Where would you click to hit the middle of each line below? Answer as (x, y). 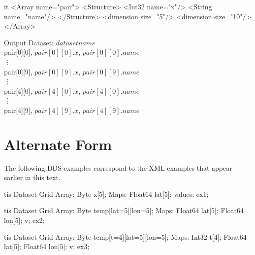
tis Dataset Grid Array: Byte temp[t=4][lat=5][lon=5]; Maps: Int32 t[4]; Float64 (125, 237)
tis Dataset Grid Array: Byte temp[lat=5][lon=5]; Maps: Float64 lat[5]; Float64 (124, 210)
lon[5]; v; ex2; (24, 220)
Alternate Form (58, 144)
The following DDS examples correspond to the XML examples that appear (118, 167)
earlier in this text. (32, 177)
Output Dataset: (29, 42)
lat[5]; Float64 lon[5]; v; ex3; (47, 246)
